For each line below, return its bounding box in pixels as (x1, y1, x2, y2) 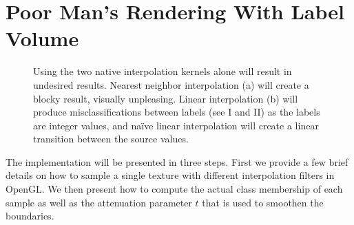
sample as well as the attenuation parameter (6, 195, 192, 209)
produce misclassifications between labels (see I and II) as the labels (33, 105, 320, 119)
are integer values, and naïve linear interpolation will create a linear (33, 118, 319, 132)
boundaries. (6, 208, 54, 223)
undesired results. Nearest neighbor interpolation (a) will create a (33, 77, 309, 92)
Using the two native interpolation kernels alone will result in (33, 64, 292, 78)
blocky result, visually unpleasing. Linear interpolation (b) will (33, 91, 298, 105)
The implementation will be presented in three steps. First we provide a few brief (6, 154, 348, 169)
